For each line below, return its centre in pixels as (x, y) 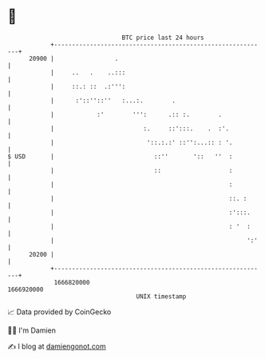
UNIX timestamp (161, 296)
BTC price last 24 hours (163, 38)
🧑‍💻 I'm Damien (32, 330)
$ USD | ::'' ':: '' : (120, 156)
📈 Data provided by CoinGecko (59, 312)
